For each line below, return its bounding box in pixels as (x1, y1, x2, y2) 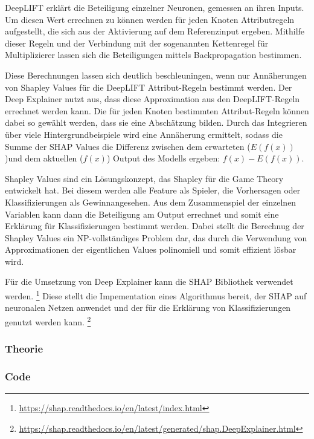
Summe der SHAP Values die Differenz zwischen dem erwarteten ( (5, 140, 251, 152)
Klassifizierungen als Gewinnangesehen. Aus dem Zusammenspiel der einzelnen (5, 195, 296, 208)
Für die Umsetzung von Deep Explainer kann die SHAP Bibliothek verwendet (5, 275, 293, 288)
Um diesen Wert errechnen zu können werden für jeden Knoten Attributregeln (5, 13, 295, 25)
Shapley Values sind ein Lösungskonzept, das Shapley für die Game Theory (5, 172, 284, 184)
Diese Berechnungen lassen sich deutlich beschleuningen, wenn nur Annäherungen (5, 68, 307, 81)
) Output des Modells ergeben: (106, 152, 220, 164)
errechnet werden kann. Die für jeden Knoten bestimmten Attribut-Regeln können (5, 104, 309, 117)
